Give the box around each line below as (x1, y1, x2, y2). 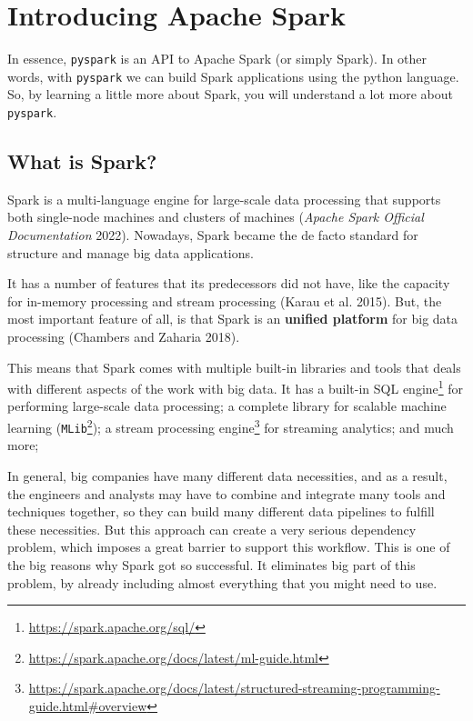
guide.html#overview (28, 696, 147, 715)
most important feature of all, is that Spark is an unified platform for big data (7, 309, 458, 328)
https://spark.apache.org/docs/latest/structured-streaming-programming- (28, 678, 440, 697)
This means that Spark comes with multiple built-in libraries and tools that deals (7, 357, 461, 376)
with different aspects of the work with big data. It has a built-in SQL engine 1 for (7, 376, 464, 397)
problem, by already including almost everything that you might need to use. (7, 573, 438, 592)
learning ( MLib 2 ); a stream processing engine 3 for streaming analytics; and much (7, 416, 454, 436)
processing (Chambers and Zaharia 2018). (7, 327, 240, 346)
